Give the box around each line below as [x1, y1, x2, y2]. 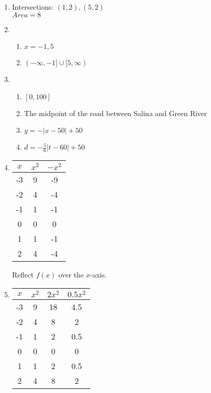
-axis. [90, 269, 107, 279]
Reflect [12, 269, 34, 279]
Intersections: [12, 2, 54, 12]
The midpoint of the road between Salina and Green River [24, 107, 207, 118]
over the [58, 269, 84, 279]
